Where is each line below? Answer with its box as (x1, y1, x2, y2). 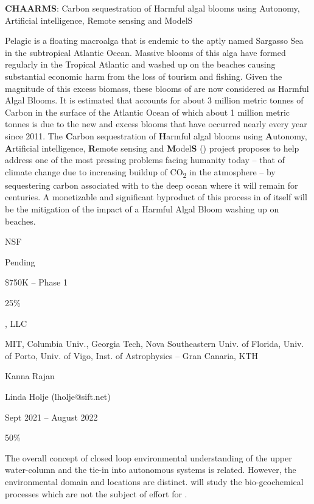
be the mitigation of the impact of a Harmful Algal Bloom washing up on (5, 203, 279, 215)
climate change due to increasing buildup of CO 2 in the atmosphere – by (5, 165, 276, 180)
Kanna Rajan (5, 369, 55, 382)
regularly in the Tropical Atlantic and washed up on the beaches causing (5, 58, 276, 71)
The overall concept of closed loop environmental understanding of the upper (5, 451, 292, 464)
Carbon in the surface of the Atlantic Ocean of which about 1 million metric (5, 105, 290, 118)
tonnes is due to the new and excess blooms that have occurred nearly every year (5, 117, 307, 130)
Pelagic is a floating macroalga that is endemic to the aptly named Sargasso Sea (5, 34, 304, 47)
